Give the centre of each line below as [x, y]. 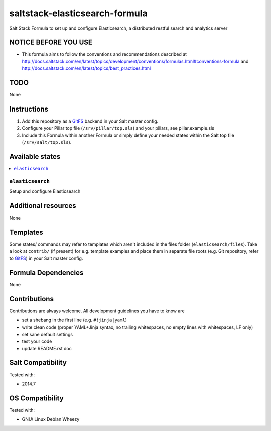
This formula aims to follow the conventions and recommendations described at [104, 54]
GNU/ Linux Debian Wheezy [51, 419]
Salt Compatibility [38, 362]
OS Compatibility [36, 398]
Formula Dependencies [46, 273]
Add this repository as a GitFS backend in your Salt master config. [90, 121]
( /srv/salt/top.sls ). [47, 142]
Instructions [29, 109]
